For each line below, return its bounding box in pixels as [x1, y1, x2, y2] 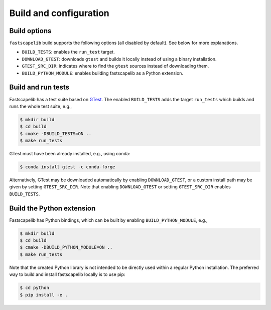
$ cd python [20, 285, 50, 290]
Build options [9, 27, 52, 35]
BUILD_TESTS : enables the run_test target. [22, 49, 115, 55]
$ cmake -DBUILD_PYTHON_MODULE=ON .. [20, 244, 113, 250]
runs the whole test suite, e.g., [9, 103, 72, 109]
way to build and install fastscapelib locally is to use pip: [9, 271, 125, 277]
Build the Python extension [9, 204, 96, 212]
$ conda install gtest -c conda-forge [20, 164, 115, 170]
